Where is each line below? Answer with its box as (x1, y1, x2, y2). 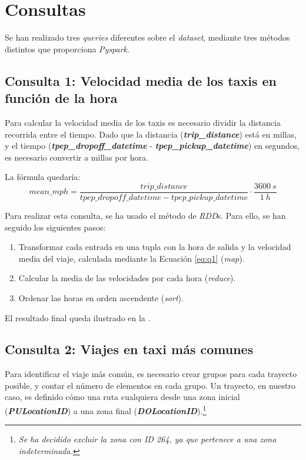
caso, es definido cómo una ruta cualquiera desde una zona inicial (5, 391, 240, 403)
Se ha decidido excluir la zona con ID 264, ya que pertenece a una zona (18, 433, 277, 445)
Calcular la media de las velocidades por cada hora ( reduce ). (18, 272, 236, 284)
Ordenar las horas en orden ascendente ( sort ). (18, 291, 184, 304)
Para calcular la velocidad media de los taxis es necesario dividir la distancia (5, 116, 281, 128)
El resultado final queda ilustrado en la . (5, 311, 151, 324)
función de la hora (5, 89, 118, 107)
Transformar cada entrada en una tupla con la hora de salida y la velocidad (18, 241, 291, 253)
